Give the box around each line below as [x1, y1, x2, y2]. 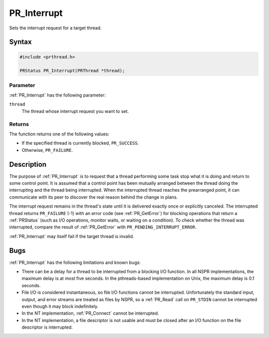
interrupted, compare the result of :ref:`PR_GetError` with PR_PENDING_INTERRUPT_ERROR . [9, 224, 197, 230]
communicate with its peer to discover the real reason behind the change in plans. [9, 194, 178, 200]
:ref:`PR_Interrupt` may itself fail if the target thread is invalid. [9, 233, 134, 239]
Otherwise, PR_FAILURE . [21, 147, 73, 153]
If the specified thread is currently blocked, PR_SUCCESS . [21, 140, 139, 146]
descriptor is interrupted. [21, 324, 73, 331]
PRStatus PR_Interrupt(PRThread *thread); [19, 68, 125, 74]
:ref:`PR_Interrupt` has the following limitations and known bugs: [9, 259, 141, 265]
